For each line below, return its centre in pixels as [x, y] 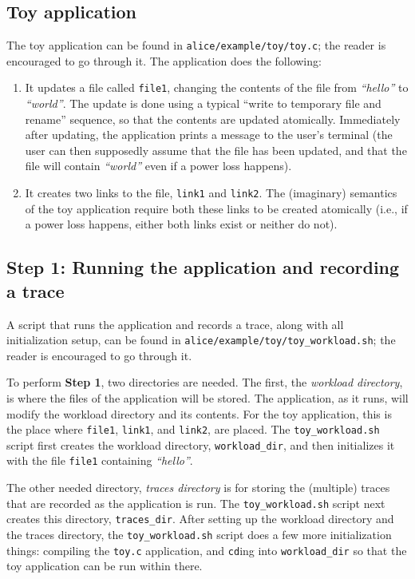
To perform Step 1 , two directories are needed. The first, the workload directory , [205, 382]
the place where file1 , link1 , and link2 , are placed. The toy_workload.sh [193, 429]
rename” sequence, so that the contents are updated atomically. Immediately [213, 119]
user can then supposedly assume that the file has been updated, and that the [216, 150]
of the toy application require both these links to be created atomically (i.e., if [216, 208]
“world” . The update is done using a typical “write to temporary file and [203, 103]
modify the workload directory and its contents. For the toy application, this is [199, 413]
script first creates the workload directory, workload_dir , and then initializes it [201, 444]
